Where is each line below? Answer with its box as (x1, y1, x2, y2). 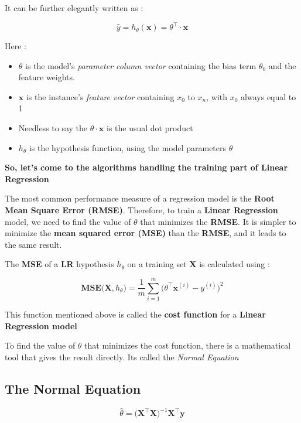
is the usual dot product (107, 122, 193, 134)
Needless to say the (18, 122, 88, 134)
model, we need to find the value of (5, 215, 131, 227)
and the (268, 59, 296, 71)
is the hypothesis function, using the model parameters (29, 141, 227, 153)
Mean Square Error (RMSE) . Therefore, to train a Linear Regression (5, 204, 278, 216)
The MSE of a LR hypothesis (5, 258, 114, 270)
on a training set (127, 258, 187, 270)
